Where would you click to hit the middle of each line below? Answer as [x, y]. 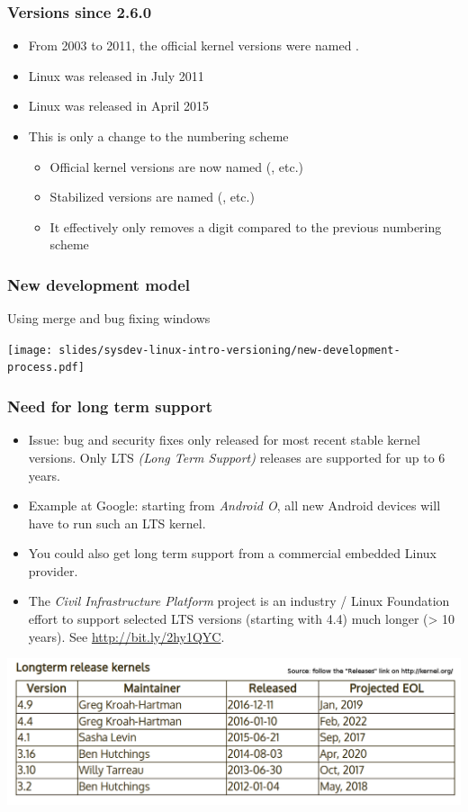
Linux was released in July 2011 [116, 75]
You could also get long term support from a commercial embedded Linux [232, 553]
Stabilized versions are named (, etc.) [152, 197]
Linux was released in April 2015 [119, 106]
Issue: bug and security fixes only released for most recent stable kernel [224, 440]
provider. [53, 570]
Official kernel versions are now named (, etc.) [176, 166]
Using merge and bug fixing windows [109, 318]
